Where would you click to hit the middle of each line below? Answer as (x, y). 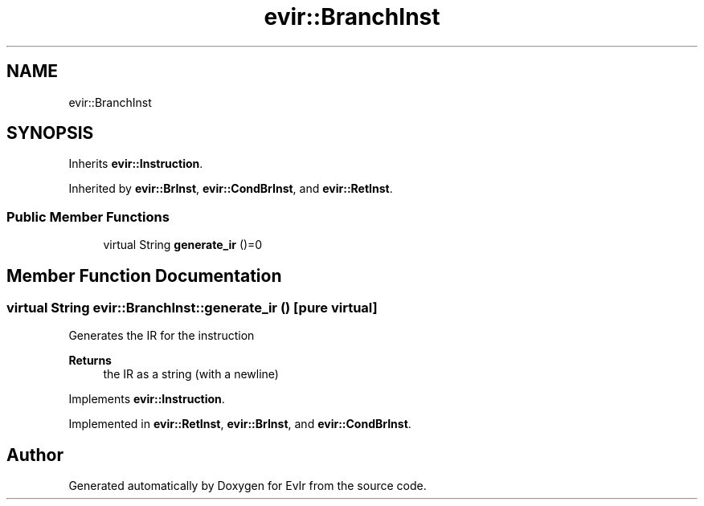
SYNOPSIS (50, 133)
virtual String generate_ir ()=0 (183, 245)
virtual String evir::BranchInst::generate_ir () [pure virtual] (192, 308)
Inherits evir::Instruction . (136, 164)
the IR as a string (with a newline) (191, 374)
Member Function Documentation (144, 275)
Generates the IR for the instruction (162, 336)
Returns (90, 361)
